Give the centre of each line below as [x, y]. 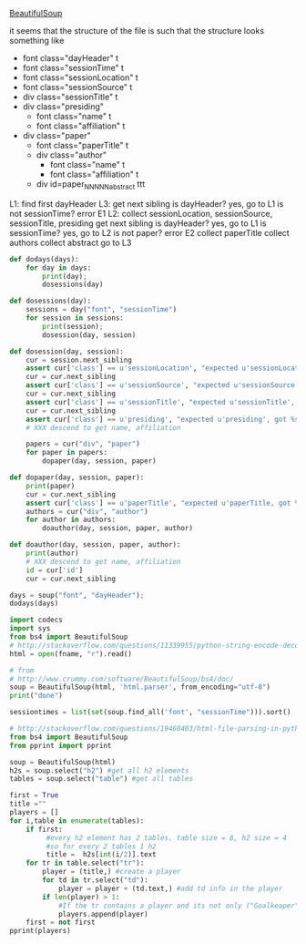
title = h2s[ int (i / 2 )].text [101, 855]
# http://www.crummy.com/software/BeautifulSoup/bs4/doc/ [122, 679]
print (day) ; [65, 276]
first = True [34, 795]
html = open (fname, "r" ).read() [71, 654]
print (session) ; [73, 326]
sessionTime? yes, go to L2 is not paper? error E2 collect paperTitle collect [149, 232]
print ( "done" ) [36, 696]
